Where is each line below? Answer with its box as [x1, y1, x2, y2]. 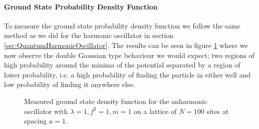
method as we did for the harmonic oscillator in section [4, 30, 174, 40]
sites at [206, 105, 229, 116]
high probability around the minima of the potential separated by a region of [4, 59, 240, 70]
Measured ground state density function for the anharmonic [24, 95, 207, 106]
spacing [24, 115, 47, 126]
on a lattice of [134, 105, 177, 116]
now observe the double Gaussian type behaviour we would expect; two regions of [4, 49, 254, 60]
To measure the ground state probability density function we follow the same [4, 20, 240, 30]
